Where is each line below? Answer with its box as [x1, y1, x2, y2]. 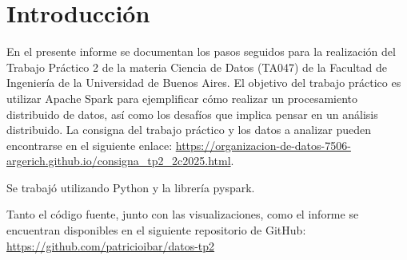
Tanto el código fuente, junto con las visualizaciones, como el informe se [6, 206, 359, 223]
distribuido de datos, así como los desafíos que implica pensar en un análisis [6, 105, 378, 122]
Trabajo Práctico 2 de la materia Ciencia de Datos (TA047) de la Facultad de [6, 58, 387, 75]
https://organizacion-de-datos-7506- [175, 136, 351, 153]
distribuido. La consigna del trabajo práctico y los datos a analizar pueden [6, 121, 372, 138]
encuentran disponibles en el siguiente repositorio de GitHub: [6, 222, 306, 238]
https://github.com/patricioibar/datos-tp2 [6, 237, 215, 254]
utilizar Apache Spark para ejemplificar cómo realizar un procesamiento [6, 89, 358, 106]
